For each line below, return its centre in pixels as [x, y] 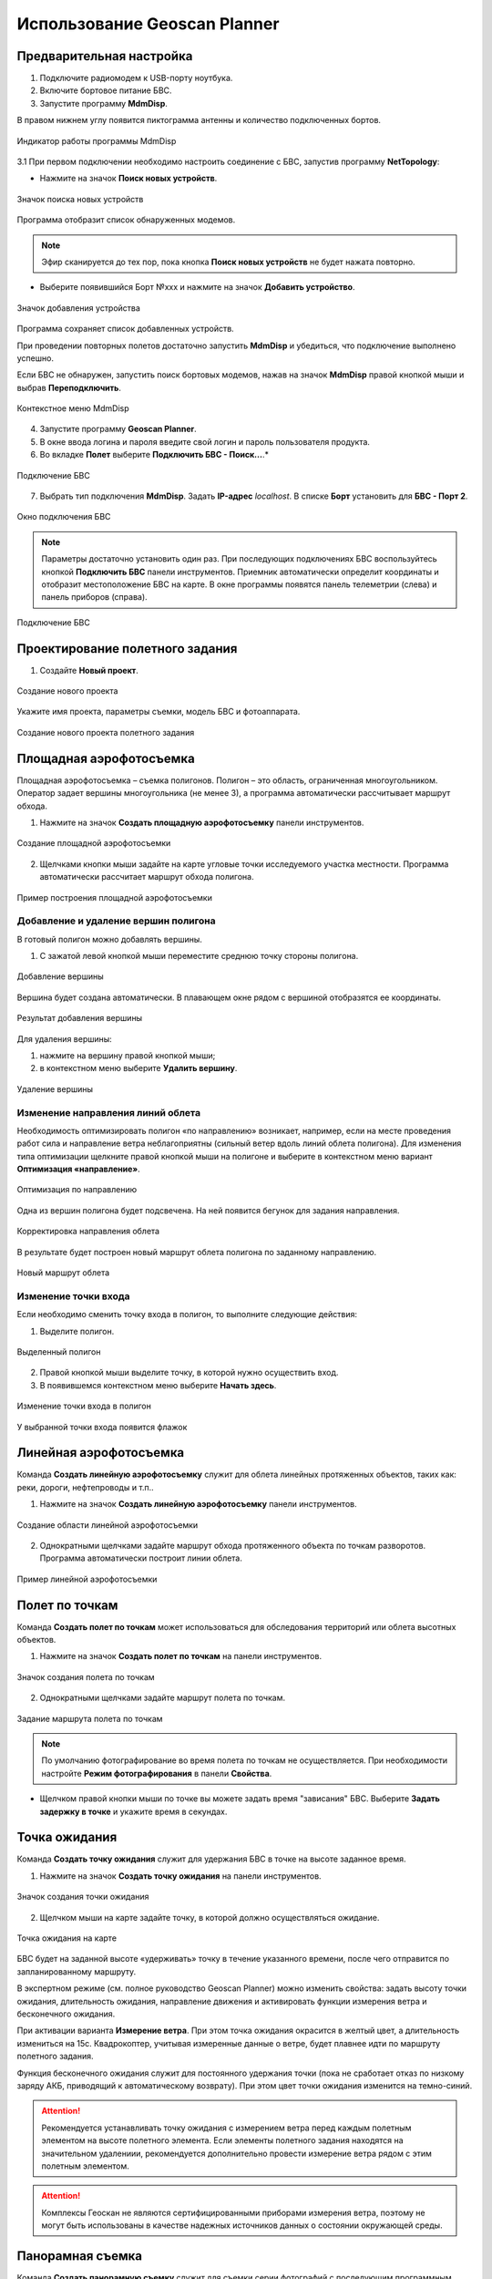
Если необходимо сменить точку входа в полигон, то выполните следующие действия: [187, 1315]
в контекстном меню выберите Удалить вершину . [138, 1068]
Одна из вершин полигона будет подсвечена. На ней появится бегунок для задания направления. [208, 1210]
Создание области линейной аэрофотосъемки [108, 1525]
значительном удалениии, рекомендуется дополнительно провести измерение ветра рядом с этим [237, 2153]
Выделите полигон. [77, 1331]
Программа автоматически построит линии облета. [141, 1558]
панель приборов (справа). [94, 597]
